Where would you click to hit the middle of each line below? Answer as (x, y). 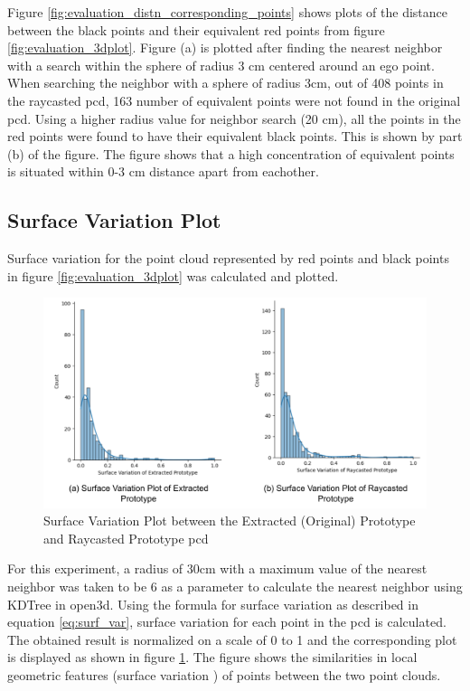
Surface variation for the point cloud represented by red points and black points (228, 258)
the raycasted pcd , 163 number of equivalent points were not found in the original (234, 100)
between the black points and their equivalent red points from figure (196, 29)
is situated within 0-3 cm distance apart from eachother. (163, 171)
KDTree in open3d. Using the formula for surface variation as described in (213, 604)
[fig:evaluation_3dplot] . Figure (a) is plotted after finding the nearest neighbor (225, 47)
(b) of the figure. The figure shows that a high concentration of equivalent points (231, 153)
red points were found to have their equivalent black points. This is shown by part (235, 136)
